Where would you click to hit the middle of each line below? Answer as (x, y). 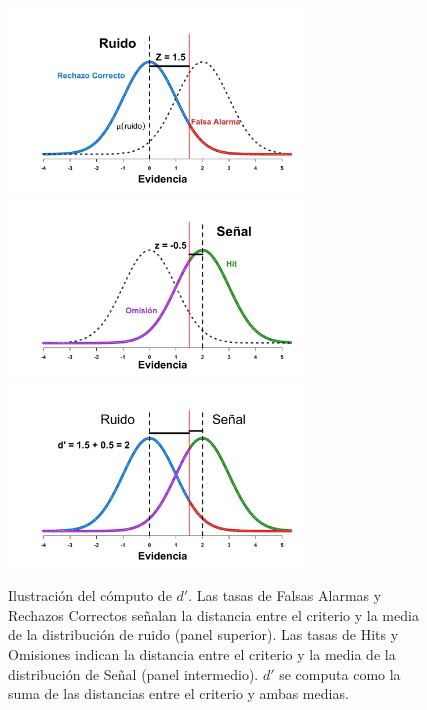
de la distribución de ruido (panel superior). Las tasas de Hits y (203, 634)
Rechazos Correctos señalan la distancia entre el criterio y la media (213, 614)
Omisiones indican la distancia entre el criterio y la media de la (202, 653)
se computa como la (340, 673)
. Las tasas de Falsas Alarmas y (285, 595)
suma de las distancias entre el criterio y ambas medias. (178, 693)
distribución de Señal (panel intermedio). (133, 673)
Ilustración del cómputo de (90, 595)
